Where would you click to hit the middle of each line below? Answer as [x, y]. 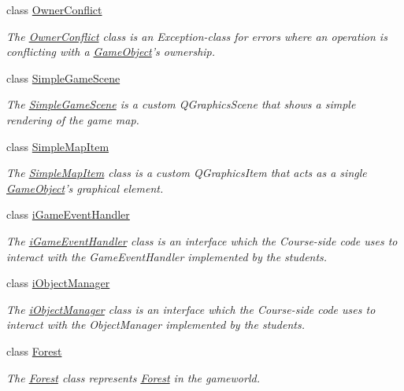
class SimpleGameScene [63, 77]
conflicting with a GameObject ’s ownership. [111, 52]
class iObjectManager [58, 283]
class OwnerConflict [54, 9]
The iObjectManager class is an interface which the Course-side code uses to [191, 309]
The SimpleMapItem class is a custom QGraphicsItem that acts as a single [187, 173]
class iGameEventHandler [68, 214]
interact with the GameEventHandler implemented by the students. [167, 256]
